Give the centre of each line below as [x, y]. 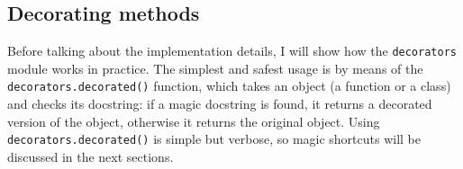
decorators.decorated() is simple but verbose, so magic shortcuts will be [214, 139]
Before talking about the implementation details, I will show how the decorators [232, 51]
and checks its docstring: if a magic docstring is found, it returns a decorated [220, 104]
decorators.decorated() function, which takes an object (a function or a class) [229, 86]
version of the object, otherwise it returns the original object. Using [194, 121]
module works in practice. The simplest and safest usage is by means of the [215, 68]
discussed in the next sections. [91, 156]
